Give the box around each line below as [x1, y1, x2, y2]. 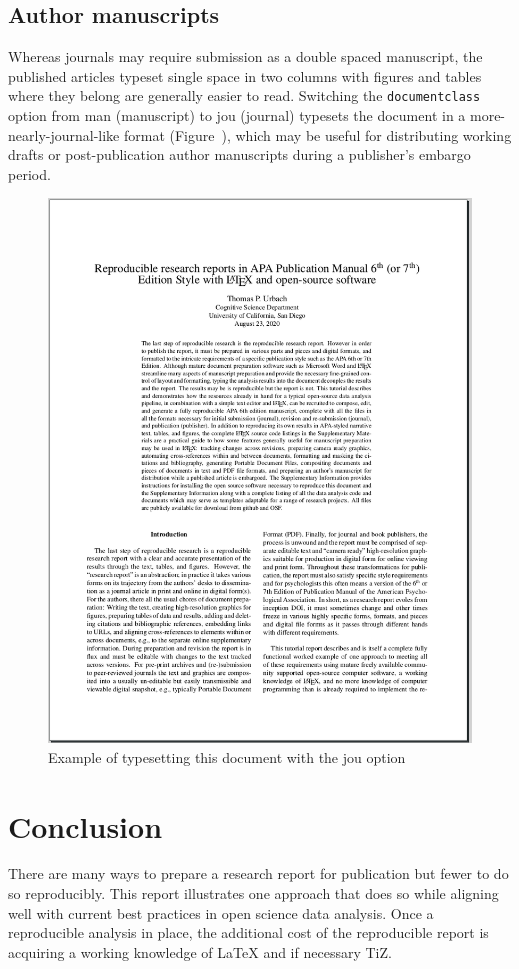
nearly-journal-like [8, 124, 120, 145]
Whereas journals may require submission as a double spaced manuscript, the [8, 46, 483, 67]
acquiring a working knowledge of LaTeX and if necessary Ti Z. [8, 941, 392, 962]
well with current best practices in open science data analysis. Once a [8, 902, 434, 923]
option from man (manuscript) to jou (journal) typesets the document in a [8, 105, 466, 126]
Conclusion [8, 805, 163, 846]
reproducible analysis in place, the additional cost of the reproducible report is [8, 922, 489, 943]
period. [8, 163, 51, 184]
